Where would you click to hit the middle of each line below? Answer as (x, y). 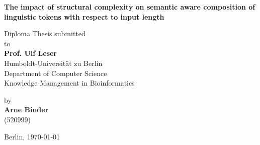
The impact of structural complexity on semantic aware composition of (130, 7)
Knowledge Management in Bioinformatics (69, 83)
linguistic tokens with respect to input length (84, 16)
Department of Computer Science (56, 73)
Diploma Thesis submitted (45, 33)
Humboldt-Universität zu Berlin (53, 63)
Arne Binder (26, 110)
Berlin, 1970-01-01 (32, 136)
